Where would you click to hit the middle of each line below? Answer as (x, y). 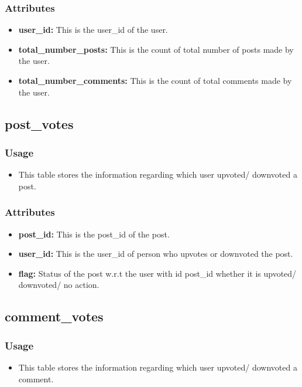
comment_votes (54, 316)
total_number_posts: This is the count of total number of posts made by (156, 49)
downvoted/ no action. (59, 285)
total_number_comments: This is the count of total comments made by (155, 80)
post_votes (39, 123)
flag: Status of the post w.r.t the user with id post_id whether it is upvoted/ (157, 273)
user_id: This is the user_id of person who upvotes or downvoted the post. (156, 254)
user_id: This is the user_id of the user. (93, 30)
